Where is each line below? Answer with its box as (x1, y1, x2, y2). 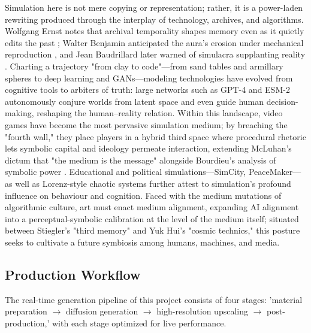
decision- (266, 95, 298, 107)
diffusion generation (65, 305, 138, 317)
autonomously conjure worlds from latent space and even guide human (5, 95, 264, 107)
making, (5, 107, 34, 119)
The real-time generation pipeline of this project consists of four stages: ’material (5, 293, 303, 305)
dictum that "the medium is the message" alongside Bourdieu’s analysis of (5, 153, 276, 166)
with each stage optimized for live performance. (52, 316, 227, 329)
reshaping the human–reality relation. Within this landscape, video (37, 107, 283, 119)
